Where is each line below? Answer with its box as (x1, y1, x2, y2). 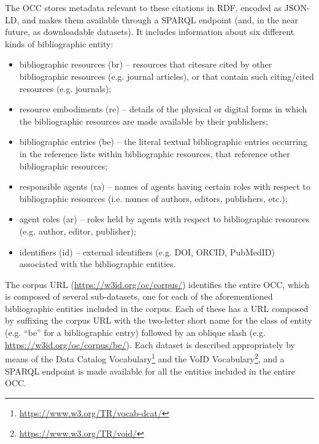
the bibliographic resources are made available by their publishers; (19, 114, 268, 127)
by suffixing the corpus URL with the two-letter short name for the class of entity (5, 314, 312, 327)
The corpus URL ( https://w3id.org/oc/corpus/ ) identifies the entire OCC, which (5, 278, 310, 290)
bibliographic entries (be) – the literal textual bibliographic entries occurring (19, 135, 307, 148)
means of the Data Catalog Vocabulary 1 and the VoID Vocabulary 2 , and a (5, 351, 285, 365)
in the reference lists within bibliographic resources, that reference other (19, 147, 290, 160)
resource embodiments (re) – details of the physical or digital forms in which (19, 103, 307, 115)
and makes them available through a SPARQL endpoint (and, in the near (21, 13, 298, 26)
